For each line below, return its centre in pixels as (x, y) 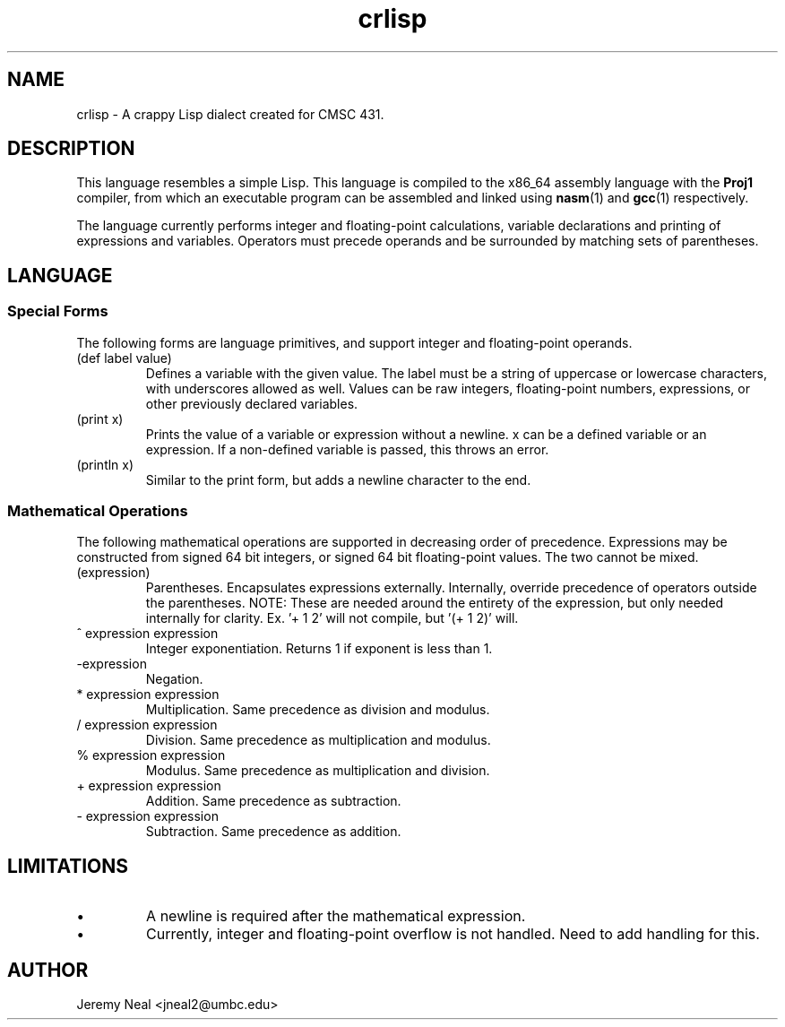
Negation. (174, 679)
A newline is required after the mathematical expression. (336, 916)
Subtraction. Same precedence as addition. (273, 832)
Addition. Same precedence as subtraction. (273, 801)
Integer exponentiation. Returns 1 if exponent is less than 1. (319, 649)
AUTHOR (48, 970)
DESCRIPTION (71, 149)
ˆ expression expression (147, 634)
